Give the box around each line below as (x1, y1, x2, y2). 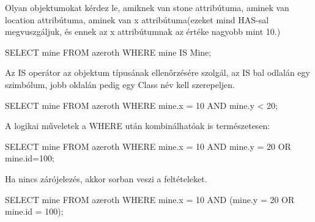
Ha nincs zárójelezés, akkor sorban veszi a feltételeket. (5, 172, 207, 185)
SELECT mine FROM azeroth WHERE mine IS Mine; (5, 45, 212, 58)
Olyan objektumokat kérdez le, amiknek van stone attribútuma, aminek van (5, 1, 289, 13)
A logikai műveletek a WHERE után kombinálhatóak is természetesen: (5, 119, 270, 132)
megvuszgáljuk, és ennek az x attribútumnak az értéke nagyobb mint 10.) (5, 25, 281, 38)
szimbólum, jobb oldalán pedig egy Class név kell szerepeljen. (5, 78, 235, 91)
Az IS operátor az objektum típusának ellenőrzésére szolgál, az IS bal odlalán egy (5, 66, 310, 79)
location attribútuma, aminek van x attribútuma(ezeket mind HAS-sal (5, 13, 269, 26)
